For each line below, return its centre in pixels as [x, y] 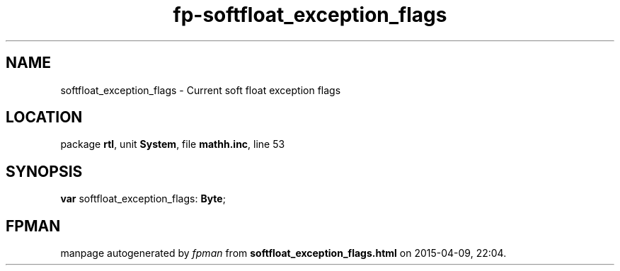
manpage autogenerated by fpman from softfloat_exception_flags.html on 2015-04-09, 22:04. [283, 253]
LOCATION [44, 117]
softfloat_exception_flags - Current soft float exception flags [201, 90]
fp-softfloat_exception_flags [310, 15]
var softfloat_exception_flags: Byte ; [143, 199]
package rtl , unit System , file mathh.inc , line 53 [173, 144]
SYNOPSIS [44, 171]
